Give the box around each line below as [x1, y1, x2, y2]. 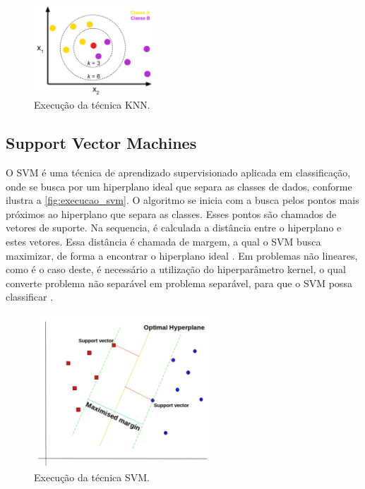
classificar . [6, 289, 54, 304]
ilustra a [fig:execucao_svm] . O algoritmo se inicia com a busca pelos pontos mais [6, 193, 359, 207]
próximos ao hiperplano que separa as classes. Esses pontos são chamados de [6, 206, 337, 221]
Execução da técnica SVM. [34, 469, 150, 484]
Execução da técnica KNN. [34, 97, 150, 112]
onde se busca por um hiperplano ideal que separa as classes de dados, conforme [6, 179, 352, 193]
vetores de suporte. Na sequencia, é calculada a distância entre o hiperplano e [6, 220, 342, 235]
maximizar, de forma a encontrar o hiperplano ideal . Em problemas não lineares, [6, 248, 358, 262]
